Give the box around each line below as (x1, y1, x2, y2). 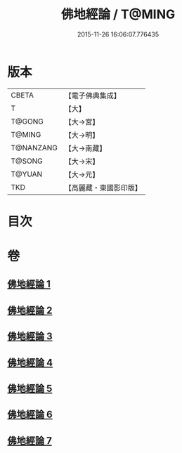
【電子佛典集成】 (64, 91, 122, 100)
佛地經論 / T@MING (60, 6, 176, 22)
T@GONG (11, 117, 44, 126)
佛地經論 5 (7, 383, 53, 395)
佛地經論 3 (7, 331, 53, 343)
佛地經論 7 (7, 435, 53, 447)
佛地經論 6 (7, 409, 53, 421)
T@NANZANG (11, 143, 58, 152)
